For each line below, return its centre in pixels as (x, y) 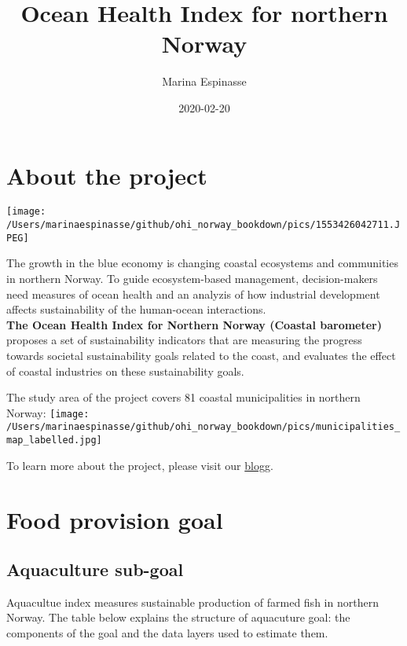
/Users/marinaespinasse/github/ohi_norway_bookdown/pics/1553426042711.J (203, 225)
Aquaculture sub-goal (95, 569)
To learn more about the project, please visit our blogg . (140, 465)
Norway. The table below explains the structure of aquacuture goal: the (178, 617)
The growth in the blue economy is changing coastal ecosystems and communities (202, 263)
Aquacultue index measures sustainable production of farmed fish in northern (192, 602)
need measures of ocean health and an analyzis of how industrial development (193, 294)
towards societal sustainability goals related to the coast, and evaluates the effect (201, 355)
